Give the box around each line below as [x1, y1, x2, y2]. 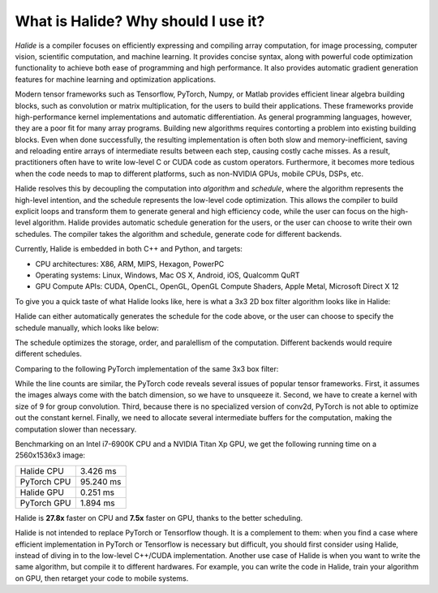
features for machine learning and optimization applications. [15, 74, 217, 84]
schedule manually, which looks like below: [15, 323, 160, 333]
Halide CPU [19, 465, 64, 476]
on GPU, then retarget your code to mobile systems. [15, 573, 189, 583]
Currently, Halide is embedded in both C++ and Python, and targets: [15, 244, 243, 254]
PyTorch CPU [19, 475, 71, 487]
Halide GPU [19, 487, 65, 498]
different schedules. [15, 349, 83, 359]
